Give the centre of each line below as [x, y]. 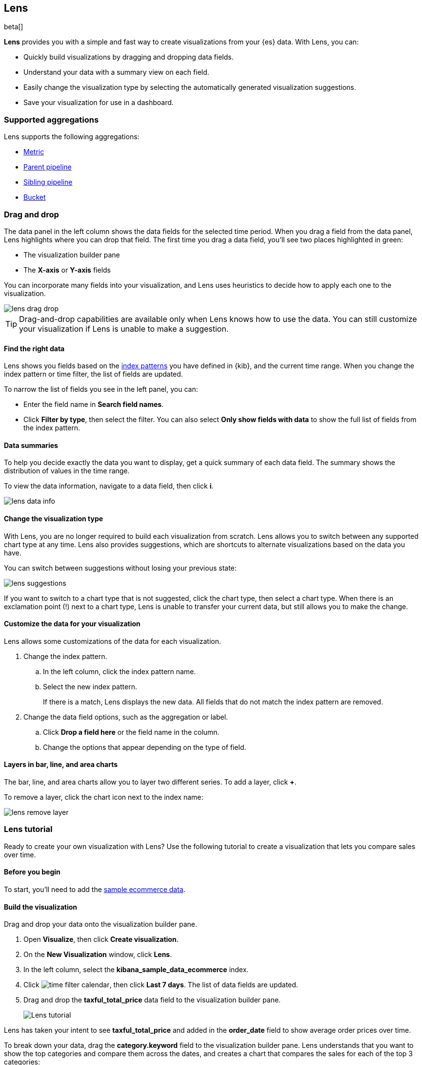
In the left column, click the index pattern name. [120, 671]
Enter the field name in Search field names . [94, 405]
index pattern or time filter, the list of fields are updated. [93, 374]
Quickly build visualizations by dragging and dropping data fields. [129, 57]
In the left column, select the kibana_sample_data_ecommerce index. [136, 970]
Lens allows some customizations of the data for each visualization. [113, 641]
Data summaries [31, 445]
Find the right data [34, 348]
